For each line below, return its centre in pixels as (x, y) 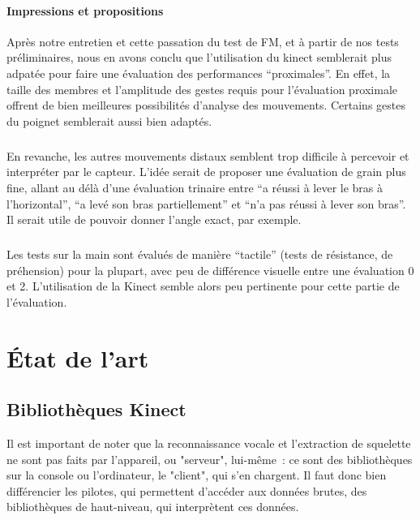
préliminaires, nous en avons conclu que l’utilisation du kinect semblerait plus (199, 57)
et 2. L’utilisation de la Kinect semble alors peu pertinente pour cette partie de (203, 286)
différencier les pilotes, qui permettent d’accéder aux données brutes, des (187, 490)
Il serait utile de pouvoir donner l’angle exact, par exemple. (154, 219)
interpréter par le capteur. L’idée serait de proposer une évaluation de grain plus (206, 172)
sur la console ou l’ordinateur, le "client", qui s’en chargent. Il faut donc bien (197, 475)
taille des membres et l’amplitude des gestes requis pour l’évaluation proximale (202, 89)
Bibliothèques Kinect (96, 409)
